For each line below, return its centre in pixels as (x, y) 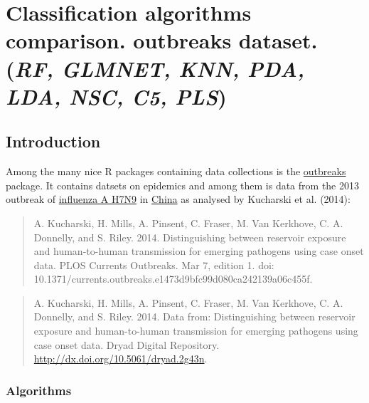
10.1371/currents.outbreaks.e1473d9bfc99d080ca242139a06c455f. (173, 279)
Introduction (53, 141)
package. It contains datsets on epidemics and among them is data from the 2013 (182, 185)
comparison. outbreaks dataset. (162, 40)
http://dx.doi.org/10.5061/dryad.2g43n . (121, 358)
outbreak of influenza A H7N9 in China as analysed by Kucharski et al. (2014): (178, 199)
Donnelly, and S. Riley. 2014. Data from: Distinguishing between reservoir (194, 316)
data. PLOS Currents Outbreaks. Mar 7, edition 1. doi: (154, 265)
